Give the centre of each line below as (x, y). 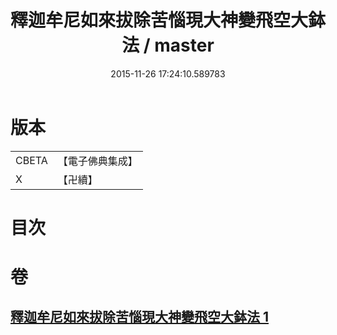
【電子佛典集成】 (97, 161)
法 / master (168, 45)
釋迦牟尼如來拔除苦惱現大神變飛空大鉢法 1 (140, 317)
